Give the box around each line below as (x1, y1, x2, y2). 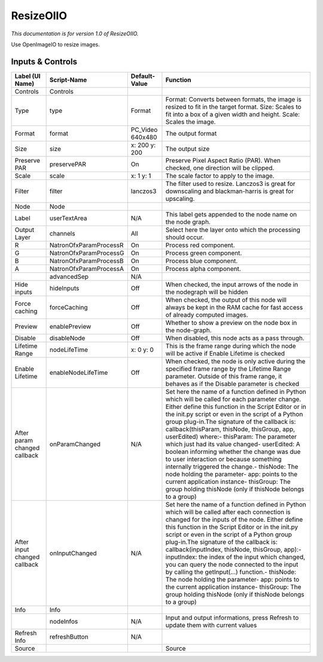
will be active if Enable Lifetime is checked (165, 349, 285, 357)
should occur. (165, 233, 205, 241)
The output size (165, 145, 210, 153)
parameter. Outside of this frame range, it (165, 372, 282, 380)
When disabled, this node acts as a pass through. (165, 333, 305, 342)
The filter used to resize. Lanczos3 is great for (165, 179, 295, 188)
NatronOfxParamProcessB (49, 257, 124, 265)
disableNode (49, 333, 86, 342)
